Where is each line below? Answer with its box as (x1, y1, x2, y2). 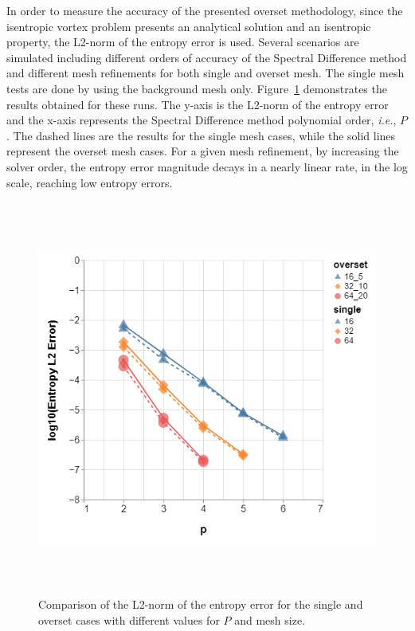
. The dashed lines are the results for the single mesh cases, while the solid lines (6, 127, 396, 143)
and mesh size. (234, 611, 306, 628)
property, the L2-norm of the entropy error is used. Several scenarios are (6, 33, 359, 50)
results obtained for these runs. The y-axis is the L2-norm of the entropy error (6, 96, 389, 112)
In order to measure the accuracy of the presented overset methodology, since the (6, 2, 403, 18)
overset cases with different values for (38, 611, 220, 628)
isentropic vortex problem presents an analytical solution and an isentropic (6, 18, 371, 34)
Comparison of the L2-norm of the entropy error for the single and (38, 596, 363, 613)
